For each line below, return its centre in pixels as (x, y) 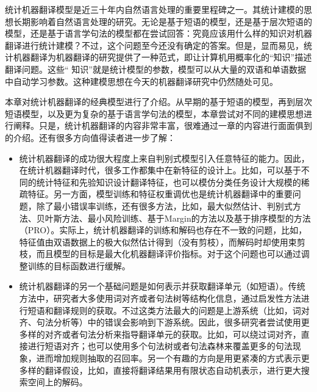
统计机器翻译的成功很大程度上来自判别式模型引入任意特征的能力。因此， (164, 158)
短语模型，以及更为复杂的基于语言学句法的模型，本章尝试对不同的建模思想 (154, 113)
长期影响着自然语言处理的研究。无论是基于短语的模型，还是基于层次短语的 (162, 21)
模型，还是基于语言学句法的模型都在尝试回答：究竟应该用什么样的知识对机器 (158, 33)
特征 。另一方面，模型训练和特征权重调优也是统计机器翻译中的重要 (160, 194)
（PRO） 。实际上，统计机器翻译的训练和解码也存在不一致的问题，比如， (163, 230)
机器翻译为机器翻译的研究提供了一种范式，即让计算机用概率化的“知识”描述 (162, 57)
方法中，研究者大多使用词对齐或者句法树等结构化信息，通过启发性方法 (160, 298)
